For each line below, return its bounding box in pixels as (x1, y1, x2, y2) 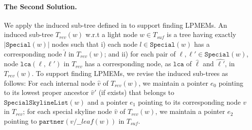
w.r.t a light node (85, 29, 138, 39)
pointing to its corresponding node (138, 96, 241, 107)
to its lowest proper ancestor (4, 87, 89, 97)
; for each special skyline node (23, 106, 112, 116)
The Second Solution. (4, 1, 77, 11)
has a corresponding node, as (85, 58, 171, 69)
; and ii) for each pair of (104, 48, 176, 58)
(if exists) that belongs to (98, 87, 175, 97)
